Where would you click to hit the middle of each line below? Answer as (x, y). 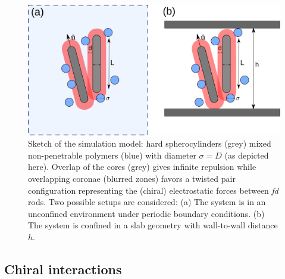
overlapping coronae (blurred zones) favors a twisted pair (132, 178)
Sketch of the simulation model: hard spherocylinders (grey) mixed (150, 143)
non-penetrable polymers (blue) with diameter (112, 155)
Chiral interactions (63, 269)
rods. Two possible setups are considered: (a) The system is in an (147, 202)
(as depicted (247, 155)
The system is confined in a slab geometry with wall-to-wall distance (153, 225)
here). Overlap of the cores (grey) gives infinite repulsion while (142, 167)
